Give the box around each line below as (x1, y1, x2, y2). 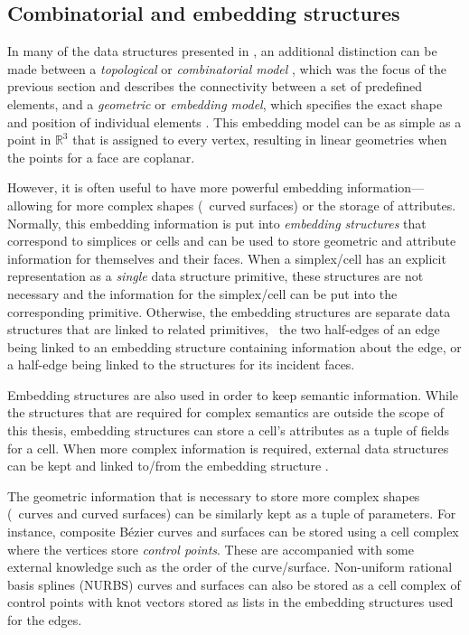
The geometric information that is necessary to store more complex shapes (7, 486, 420, 505)
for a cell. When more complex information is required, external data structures (7, 438, 449, 457)
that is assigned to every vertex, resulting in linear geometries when (72, 130, 447, 149)
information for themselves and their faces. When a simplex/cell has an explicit (7, 248, 446, 267)
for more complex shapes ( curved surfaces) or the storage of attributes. (56, 195, 456, 214)
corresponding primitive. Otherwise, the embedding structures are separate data (7, 302, 451, 321)
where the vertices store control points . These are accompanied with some (7, 539, 414, 558)
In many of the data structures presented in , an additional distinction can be (7, 42, 437, 61)
